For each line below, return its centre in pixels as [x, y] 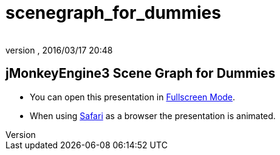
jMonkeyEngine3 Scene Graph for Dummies [141, 74]
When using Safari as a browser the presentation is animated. [153, 115]
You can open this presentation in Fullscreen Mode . [133, 97]
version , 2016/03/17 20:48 [59, 50]
